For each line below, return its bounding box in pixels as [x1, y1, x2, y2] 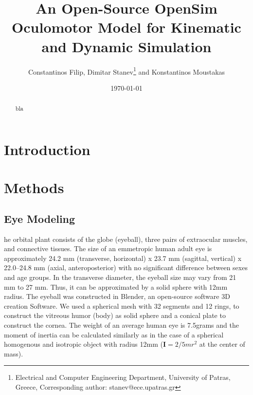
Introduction [4, 139, 90, 159]
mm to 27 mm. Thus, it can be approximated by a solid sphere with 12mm [4, 281, 228, 292]
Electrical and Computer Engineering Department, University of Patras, [15, 372, 231, 382]
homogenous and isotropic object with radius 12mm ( [4, 339, 163, 349]
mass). [4, 348, 23, 358]
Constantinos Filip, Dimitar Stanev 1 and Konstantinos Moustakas [28, 65, 225, 77]
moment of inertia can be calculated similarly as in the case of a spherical [4, 329, 224, 339]
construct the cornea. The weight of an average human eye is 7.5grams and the [4, 319, 239, 330]
